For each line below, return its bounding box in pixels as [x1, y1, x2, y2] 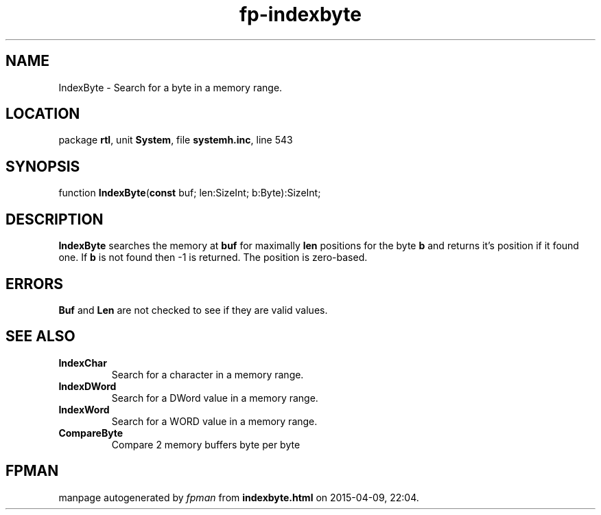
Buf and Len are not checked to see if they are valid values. [58, 304, 328, 316]
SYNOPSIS [5, 157, 80, 175]
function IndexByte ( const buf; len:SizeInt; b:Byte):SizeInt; [58, 187, 321, 199]
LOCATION [5, 105, 80, 123]
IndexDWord [58, 380, 117, 392]
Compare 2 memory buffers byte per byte [111, 438, 300, 450]
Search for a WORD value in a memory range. [111, 415, 318, 427]
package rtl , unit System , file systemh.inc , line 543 [58, 134, 293, 146]
